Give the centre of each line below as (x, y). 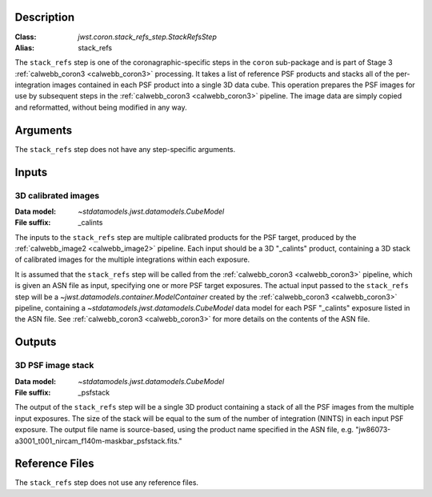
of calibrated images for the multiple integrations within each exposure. (132, 259)
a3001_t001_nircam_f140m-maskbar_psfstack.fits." (98, 441)
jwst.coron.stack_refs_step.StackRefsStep (148, 37)
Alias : (25, 47)
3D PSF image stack (54, 366)
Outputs (36, 342)
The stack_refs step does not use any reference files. (107, 483)
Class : (26, 37)
